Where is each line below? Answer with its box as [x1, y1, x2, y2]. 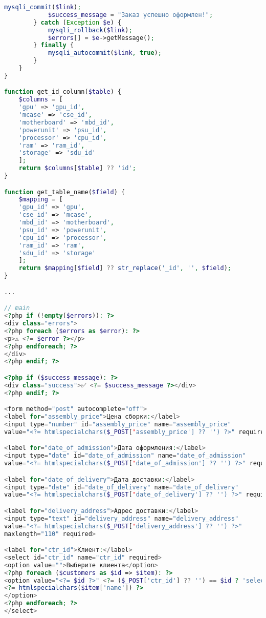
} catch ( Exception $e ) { [33, 18, 122, 26]
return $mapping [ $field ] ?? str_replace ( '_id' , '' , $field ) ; [18, 264, 232, 272]
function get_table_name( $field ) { [4, 188, 125, 196]
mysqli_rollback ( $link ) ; [48, 26, 132, 34]
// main [4, 304, 30, 312]
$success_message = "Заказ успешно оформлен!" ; [48, 11, 213, 18]
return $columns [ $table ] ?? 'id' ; [18, 164, 136, 172]
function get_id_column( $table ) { [4, 88, 122, 96]
